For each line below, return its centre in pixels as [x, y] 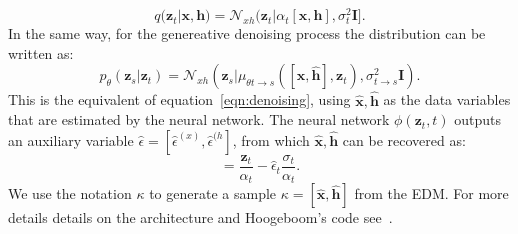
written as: [41, 52]
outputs [478, 119]
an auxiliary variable [71, 139]
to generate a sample [213, 193]
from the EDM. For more [431, 193]
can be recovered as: [404, 139]
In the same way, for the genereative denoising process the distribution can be [247, 33]
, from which [271, 139]
